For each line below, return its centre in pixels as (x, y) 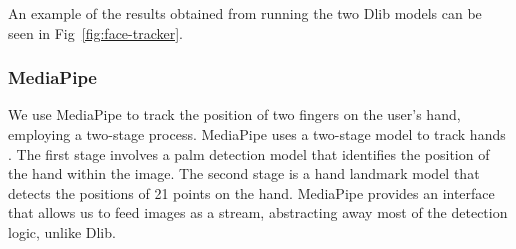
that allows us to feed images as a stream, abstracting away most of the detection (258, 212)
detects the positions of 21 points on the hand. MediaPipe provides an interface (251, 192)
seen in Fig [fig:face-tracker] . (95, 32)
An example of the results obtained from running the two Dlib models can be (245, 13)
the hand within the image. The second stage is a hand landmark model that (244, 173)
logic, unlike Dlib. (62, 231)
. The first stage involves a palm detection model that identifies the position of (249, 153)
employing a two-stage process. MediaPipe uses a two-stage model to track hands (257, 134)
